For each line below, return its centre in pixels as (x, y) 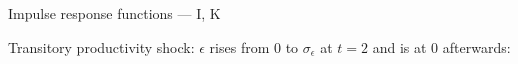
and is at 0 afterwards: (441, 46)
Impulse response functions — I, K (114, 13)
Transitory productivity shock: (101, 46)
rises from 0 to (254, 46)
